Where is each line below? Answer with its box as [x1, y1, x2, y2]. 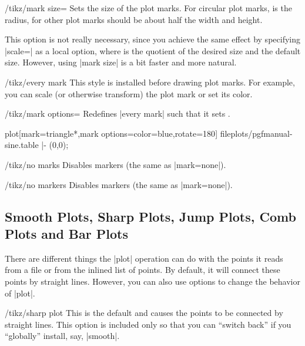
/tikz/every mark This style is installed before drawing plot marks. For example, [5, 75, 295, 88]
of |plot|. [5, 286, 35, 299]
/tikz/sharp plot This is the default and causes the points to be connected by [5, 307, 283, 319]
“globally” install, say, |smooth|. [5, 329, 120, 342]
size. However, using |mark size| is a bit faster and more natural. [5, 56, 237, 68]
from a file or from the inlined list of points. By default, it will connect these [5, 263, 280, 276]
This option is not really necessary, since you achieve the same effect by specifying [5, 33, 300, 45]
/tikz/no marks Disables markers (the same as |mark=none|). [5, 158, 226, 170]
